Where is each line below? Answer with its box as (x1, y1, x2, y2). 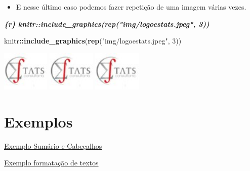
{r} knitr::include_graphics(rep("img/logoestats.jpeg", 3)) (4, 18, 210, 29)
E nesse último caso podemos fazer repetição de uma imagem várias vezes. (16, 2, 246, 12)
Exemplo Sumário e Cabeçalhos (4, 140, 102, 151)
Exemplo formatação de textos (4, 157, 99, 168)
